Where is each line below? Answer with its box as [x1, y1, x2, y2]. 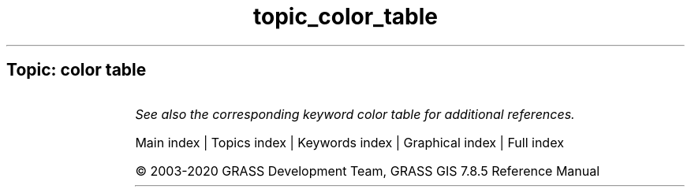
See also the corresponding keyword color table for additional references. [135, 106, 575, 122]
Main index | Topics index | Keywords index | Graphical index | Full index [135, 134, 564, 150]
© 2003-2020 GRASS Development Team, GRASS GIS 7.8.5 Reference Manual [135, 162, 600, 179]
